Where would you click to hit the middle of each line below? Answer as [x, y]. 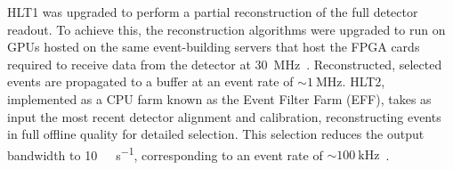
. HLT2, [364, 81]
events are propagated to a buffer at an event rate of [150, 81]
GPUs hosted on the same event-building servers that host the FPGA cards [214, 47]
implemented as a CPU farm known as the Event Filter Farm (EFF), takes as [219, 98]
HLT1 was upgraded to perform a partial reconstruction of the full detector [213, 12]
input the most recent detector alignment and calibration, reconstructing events [224, 116]
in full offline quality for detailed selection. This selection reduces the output [216, 134]
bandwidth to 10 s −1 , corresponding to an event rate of [165, 153]
